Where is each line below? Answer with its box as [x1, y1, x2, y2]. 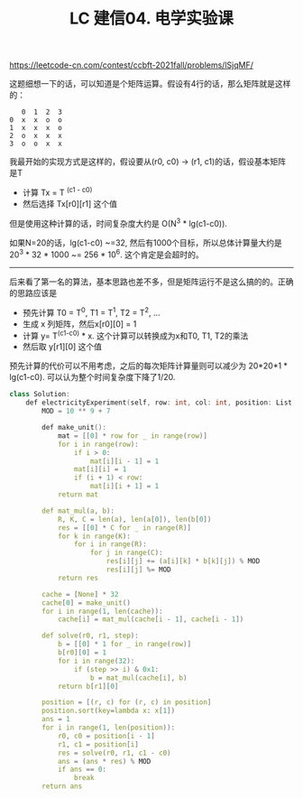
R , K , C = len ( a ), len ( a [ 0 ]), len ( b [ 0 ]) [57, 515, 212, 524]
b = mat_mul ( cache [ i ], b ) [89, 673, 188, 682]
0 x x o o [9, 116, 63, 125]
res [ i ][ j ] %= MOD [106, 565, 171, 574]
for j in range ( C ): [89, 548, 164, 558]
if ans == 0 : [57, 765, 106, 775]
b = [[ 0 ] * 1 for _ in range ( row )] [57, 640, 192, 649]
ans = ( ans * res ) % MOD [57, 756, 151, 766]
